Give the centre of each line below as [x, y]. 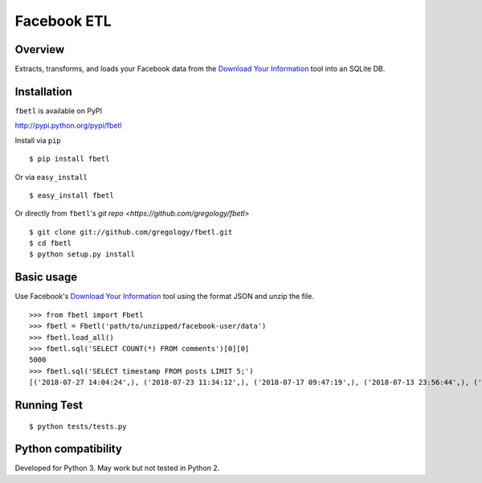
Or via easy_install [51, 177]
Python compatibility [68, 449]
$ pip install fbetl [69, 159]
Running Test [49, 405]
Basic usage [46, 277]
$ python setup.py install [82, 254]
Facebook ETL [63, 21]
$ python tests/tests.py [78, 426]
